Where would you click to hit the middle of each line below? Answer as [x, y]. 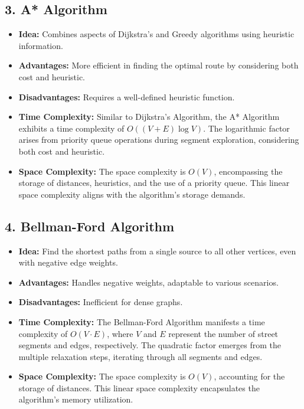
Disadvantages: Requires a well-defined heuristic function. [127, 96]
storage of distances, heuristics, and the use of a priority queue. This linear [154, 183]
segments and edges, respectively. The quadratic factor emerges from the [150, 345]
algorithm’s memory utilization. [76, 399]
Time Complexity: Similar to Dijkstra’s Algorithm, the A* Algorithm [149, 117]
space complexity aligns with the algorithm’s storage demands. [132, 194]
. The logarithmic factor [246, 128]
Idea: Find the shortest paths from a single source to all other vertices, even [157, 251]
